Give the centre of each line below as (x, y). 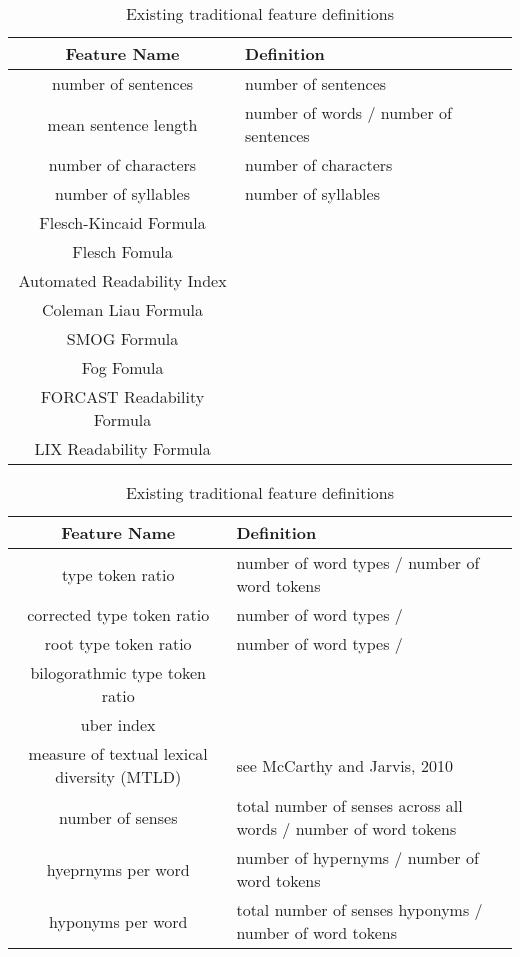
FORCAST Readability (122, 396)
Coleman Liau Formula (122, 309)
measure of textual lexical (118, 753)
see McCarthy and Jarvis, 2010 (344, 765)
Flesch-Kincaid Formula (122, 222)
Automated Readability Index (122, 280)
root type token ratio (118, 643)
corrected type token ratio (118, 614)
